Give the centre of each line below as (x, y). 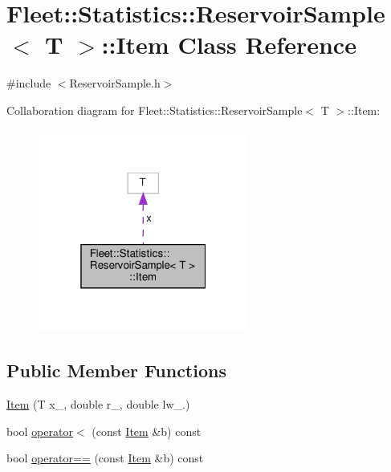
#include (29, 83)
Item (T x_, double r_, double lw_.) (98, 404)
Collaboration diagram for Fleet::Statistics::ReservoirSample (155, 110)
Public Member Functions (116, 370)
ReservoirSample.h (115, 83)
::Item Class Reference (229, 45)
